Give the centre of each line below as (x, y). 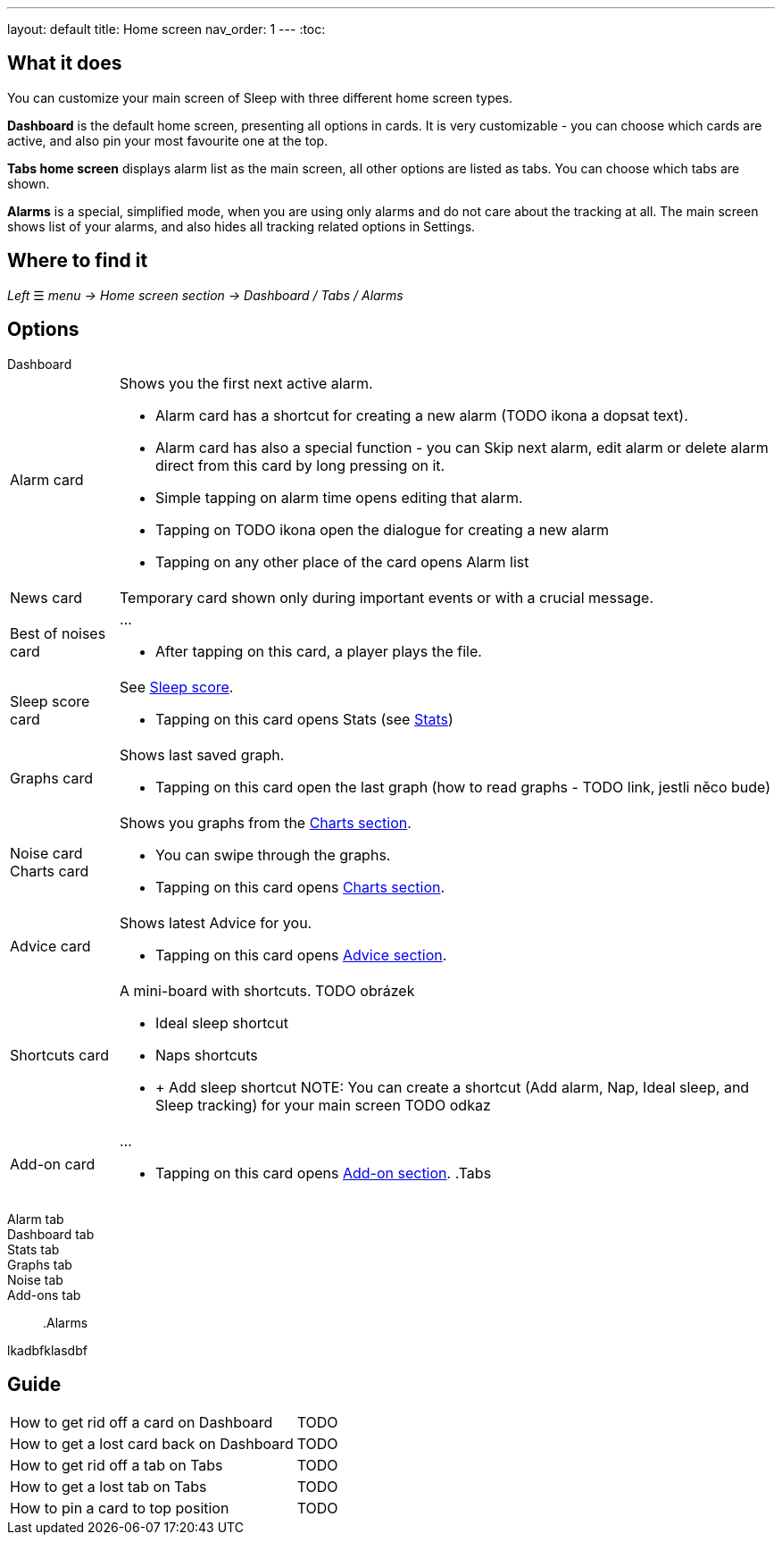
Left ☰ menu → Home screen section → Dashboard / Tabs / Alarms (205, 295)
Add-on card (53, 1164)
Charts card (50, 871)
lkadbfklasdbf (47, 1350)
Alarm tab (36, 1219)
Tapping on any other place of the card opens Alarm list (342, 561)
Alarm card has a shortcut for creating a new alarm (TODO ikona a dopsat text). (422, 415)
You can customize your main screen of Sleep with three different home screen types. (260, 97)
